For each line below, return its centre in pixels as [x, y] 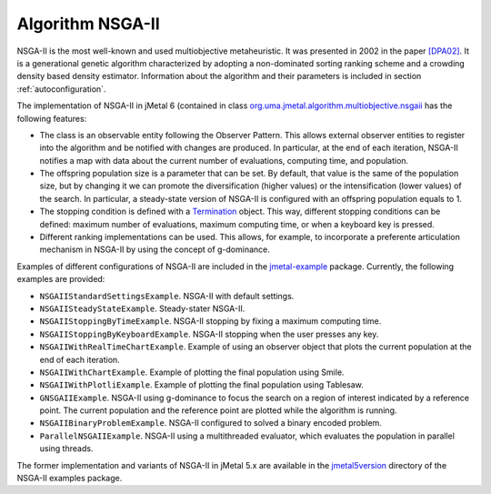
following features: [52, 118]
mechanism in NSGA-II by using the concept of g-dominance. [155, 249]
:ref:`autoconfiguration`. [61, 89]
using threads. [66, 449]
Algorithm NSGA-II [89, 24]
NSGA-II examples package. [70, 479]
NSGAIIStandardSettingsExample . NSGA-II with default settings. [167, 296]
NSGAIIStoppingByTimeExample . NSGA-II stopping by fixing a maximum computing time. [210, 321]
